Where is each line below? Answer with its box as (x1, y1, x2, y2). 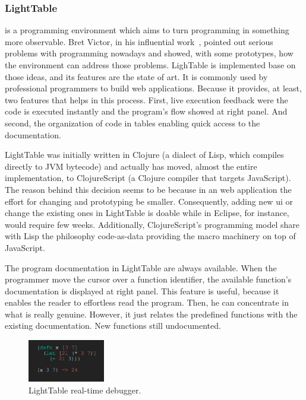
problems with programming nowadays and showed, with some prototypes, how (5, 47, 294, 59)
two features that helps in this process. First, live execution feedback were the (5, 93, 288, 106)
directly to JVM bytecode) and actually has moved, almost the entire (5, 160, 257, 172)
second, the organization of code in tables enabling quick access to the (5, 116, 260, 129)
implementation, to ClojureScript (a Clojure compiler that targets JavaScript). (5, 172, 291, 184)
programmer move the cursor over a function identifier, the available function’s (5, 273, 292, 285)
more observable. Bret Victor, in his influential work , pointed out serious (5, 35, 273, 47)
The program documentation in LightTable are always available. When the (5, 261, 277, 274)
